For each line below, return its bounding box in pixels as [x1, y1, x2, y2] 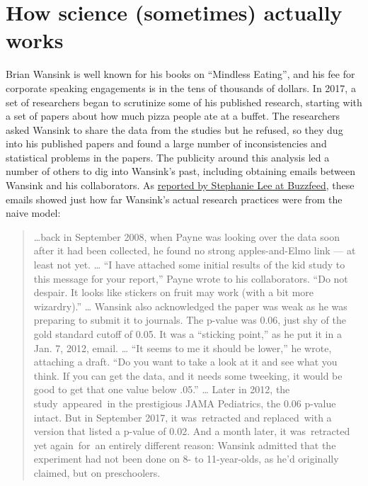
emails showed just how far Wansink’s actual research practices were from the [6, 191, 343, 206]
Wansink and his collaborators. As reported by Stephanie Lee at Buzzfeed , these [6, 178, 355, 193]
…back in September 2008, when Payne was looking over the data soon [33, 229, 340, 244]
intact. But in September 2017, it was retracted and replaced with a [33, 409, 332, 424]
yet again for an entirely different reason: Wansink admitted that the [33, 437, 336, 452]
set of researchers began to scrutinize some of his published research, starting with [6, 94, 362, 109]
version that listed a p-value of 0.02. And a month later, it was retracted [33, 424, 350, 439]
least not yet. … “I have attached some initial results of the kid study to [33, 257, 345, 272]
